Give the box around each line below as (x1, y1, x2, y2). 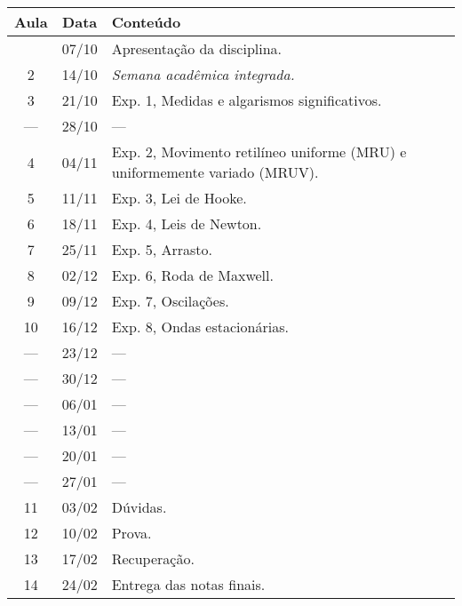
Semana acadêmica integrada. (111, 64, 295, 84)
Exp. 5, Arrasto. (111, 239, 212, 259)
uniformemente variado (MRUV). (111, 162, 319, 182)
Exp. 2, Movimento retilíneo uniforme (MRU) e (111, 141, 407, 162)
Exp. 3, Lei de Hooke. (111, 187, 247, 208)
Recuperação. (111, 548, 195, 569)
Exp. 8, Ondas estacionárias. (111, 316, 289, 337)
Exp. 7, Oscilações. (111, 291, 229, 311)
